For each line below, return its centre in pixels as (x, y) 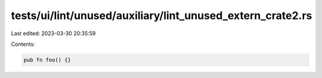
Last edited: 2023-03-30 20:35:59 (53, 33)
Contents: (23, 44)
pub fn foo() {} (47, 60)
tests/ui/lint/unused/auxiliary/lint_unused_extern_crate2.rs (162, 15)
